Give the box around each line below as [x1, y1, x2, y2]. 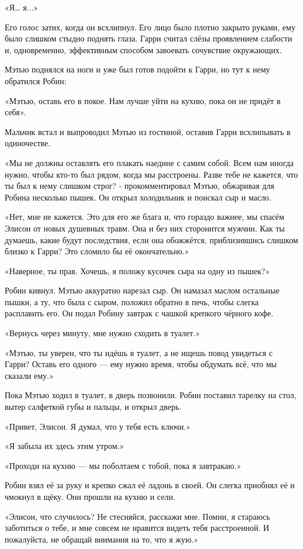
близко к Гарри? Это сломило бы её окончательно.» [5, 245, 190, 257]
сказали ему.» [5, 369, 54, 381]
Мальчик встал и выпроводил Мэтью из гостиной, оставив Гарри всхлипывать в [5, 125, 291, 137]
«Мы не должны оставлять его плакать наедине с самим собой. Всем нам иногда [5, 156, 294, 168]
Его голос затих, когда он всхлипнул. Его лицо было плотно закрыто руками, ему [5, 20, 295, 33]
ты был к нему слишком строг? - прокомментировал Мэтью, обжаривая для [5, 179, 274, 192]
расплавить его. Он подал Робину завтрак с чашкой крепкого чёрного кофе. [5, 307, 274, 319]
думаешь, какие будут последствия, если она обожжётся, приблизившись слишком [5, 233, 298, 246]
